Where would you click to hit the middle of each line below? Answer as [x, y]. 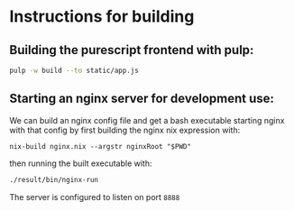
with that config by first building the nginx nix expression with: [125, 130]
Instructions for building [102, 17]
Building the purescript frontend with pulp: [132, 50]
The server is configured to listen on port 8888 [95, 197]
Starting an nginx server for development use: [142, 99]
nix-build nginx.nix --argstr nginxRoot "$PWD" [101, 146]
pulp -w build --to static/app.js [74, 70]
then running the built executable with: [81, 163]
